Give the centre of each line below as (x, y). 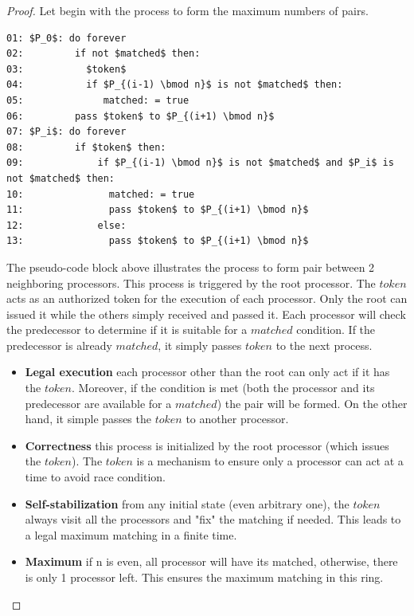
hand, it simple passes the (88, 419)
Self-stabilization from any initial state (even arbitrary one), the (187, 503)
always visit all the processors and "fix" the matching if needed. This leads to (213, 519)
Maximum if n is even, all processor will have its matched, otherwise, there (211, 561)
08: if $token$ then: (86, 147)
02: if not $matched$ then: (103, 54)
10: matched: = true (101, 194)
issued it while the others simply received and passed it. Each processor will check (206, 314)
